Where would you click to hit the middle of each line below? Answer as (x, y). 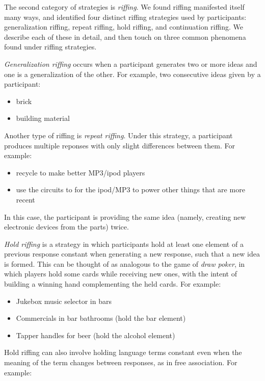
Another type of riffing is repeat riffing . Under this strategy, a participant (118, 135)
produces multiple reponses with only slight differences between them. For (120, 145)
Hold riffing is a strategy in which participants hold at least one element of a (124, 244)
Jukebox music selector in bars (64, 301)
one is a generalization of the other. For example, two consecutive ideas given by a (132, 74)
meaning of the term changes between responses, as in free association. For (121, 362)
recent (25, 199)
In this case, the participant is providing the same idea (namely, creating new (125, 217)
